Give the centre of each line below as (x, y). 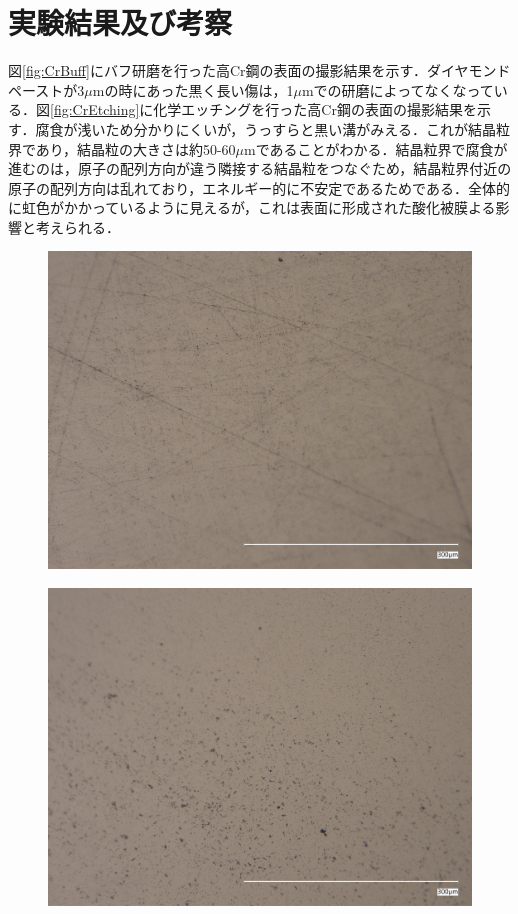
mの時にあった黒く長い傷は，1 (193, 89)
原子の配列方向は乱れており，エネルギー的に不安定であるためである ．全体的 (259, 187)
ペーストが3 (46, 89)
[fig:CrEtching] (95, 109)
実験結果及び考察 (120, 22)
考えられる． (77, 226)
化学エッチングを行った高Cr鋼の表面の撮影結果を (315, 109)
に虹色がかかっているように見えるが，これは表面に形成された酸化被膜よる (252, 207)
